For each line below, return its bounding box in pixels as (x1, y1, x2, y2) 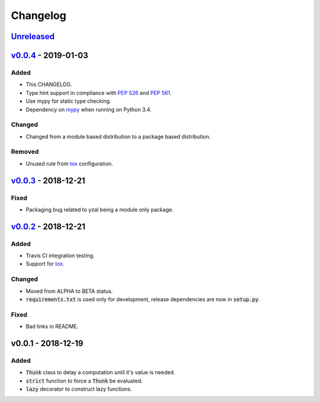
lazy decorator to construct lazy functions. (25, 385, 133, 393)
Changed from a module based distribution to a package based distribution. (25, 133, 211, 140)
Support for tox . (25, 260, 65, 267)
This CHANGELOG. (25, 81, 72, 88)
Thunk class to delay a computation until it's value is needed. (25, 369, 175, 376)
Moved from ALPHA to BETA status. (25, 288, 113, 295)
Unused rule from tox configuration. (25, 160, 113, 167)
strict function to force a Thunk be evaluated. (25, 377, 143, 384)
